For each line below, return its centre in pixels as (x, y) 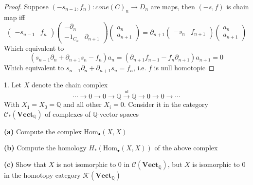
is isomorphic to (216, 164)
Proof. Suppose (26, 6)
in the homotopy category (42, 175)
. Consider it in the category (166, 104)
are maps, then (173, 6)
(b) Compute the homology (45, 148)
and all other (82, 104)
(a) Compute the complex (43, 131)
